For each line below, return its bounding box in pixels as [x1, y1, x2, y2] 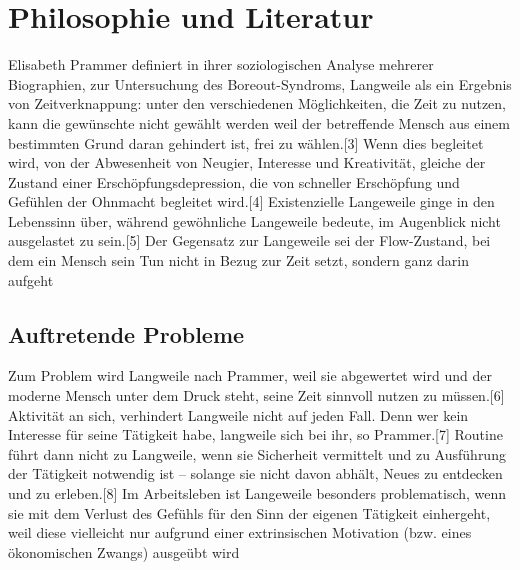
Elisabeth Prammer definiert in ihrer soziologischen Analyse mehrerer [8, 54, 434, 75]
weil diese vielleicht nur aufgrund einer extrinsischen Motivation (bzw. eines [8, 522, 472, 543]
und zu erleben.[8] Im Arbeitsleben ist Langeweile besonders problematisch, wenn [8, 483, 507, 504]
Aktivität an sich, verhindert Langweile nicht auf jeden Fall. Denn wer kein [8, 404, 469, 425]
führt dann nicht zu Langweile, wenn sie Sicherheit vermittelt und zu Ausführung [8, 443, 506, 464]
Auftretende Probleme [8, 318, 245, 349]
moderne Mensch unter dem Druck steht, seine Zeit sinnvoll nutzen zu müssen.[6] [8, 385, 505, 406]
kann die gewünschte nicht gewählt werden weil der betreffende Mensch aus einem [8, 112, 510, 133]
